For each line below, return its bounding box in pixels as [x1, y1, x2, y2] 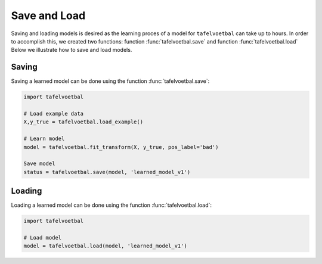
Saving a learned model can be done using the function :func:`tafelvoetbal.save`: [11, 77, 210, 85]
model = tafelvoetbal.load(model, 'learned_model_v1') [23, 243, 187, 250]
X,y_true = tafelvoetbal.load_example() [23, 119, 143, 125]
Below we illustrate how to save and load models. [11, 46, 132, 54]
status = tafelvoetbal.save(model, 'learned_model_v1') [23, 169, 191, 175]
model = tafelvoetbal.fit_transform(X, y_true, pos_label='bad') [23, 144, 219, 150]
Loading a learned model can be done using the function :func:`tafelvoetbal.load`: [11, 201, 212, 209]
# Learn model [23, 135, 65, 142]
